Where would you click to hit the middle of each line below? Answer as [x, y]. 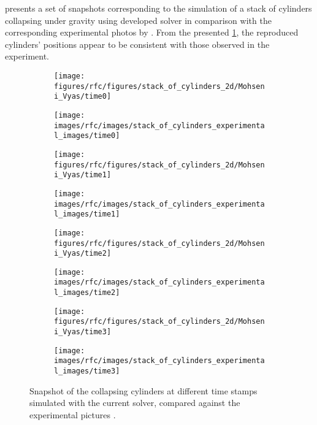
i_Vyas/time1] [83, 175]
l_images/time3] [87, 371]
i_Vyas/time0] [83, 97]
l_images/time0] [87, 136]
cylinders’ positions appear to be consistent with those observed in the [137, 44]
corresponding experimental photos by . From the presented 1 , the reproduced [152, 32]
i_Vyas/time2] [83, 254]
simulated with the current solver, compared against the [135, 403]
